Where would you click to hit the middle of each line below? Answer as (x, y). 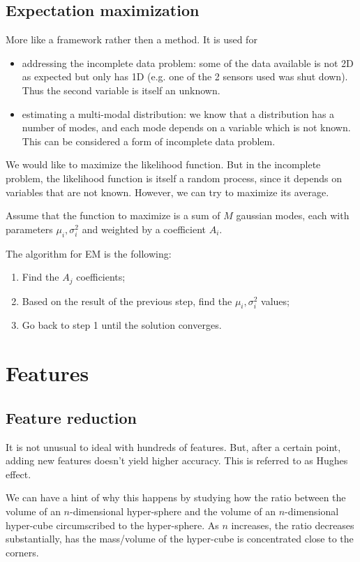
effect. (18, 474)
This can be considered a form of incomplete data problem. (149, 141)
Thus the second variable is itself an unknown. (121, 90)
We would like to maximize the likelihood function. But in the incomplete (163, 164)
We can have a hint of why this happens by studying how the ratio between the (176, 497)
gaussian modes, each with (293, 215)
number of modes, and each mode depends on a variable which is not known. (186, 127)
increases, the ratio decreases (293, 525)
